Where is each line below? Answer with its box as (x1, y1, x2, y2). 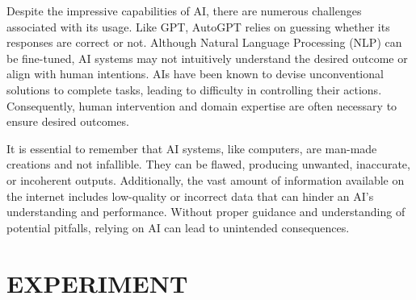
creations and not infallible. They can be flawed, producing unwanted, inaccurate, (6, 156, 410, 173)
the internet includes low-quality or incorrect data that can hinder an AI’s (6, 187, 374, 204)
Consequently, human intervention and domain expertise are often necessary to (6, 97, 397, 114)
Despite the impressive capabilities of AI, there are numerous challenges (6, 2, 362, 19)
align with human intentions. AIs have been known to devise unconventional (6, 65, 384, 82)
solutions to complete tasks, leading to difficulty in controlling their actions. (6, 81, 382, 98)
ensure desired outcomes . (6, 113, 129, 130)
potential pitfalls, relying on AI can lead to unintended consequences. (6, 219, 350, 235)
